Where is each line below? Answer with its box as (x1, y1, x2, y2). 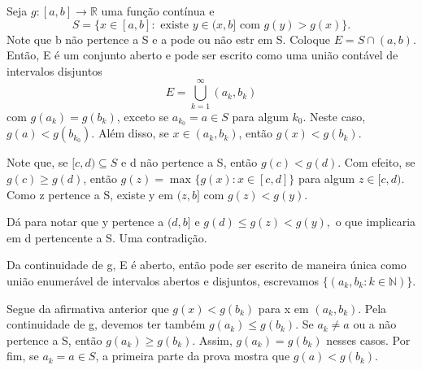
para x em (258, 299, 309, 316)
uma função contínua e (101, 2, 215, 19)
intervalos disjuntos (7, 62, 102, 79)
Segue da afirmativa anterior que (7, 299, 169, 316)
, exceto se (116, 107, 169, 124)
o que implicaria (335, 213, 416, 230)
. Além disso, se (91, 124, 169, 141)
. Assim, (192, 331, 233, 348)
